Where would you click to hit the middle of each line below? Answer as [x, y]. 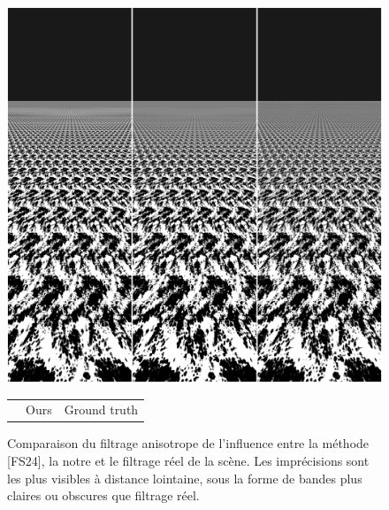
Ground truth [101, 410]
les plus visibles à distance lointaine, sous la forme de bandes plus [185, 478]
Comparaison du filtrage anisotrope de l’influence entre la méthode [188, 443]
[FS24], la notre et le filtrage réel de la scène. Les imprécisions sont [188, 461]
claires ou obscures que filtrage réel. [103, 495]
